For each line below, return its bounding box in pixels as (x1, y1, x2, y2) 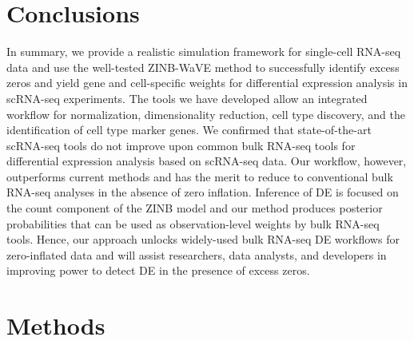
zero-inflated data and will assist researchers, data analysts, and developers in (6, 246, 387, 263)
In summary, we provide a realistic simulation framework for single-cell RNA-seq (6, 43, 401, 60)
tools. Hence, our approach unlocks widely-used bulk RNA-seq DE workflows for (6, 231, 400, 248)
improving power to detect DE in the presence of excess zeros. (6, 262, 310, 279)
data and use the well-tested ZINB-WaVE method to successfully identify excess (6, 58, 400, 75)
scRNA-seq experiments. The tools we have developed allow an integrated (6, 89, 368, 106)
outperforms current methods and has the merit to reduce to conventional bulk (6, 168, 393, 184)
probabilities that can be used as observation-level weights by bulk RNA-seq (6, 215, 380, 232)
